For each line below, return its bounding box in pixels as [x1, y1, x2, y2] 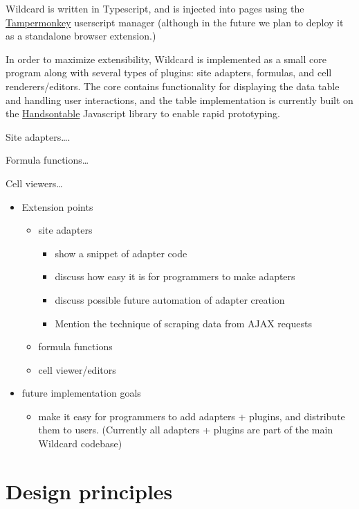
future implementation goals [21, 386, 141, 400]
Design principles [6, 476, 173, 505]
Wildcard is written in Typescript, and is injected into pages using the [6, 1, 304, 15]
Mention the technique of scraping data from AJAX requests [55, 316, 312, 330]
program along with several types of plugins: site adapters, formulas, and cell [6, 65, 332, 80]
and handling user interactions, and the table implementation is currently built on [6, 92, 353, 107]
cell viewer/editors [38, 362, 116, 377]
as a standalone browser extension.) [6, 28, 156, 43]
